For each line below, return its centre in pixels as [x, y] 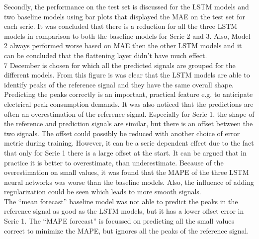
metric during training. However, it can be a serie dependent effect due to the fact [129, 143]
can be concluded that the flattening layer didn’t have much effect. [106, 55]
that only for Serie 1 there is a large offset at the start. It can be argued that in [125, 152]
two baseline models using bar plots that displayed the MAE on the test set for [125, 16]
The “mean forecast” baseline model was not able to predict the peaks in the [121, 201]
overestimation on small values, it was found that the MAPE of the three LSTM [127, 172]
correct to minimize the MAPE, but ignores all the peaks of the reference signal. [127, 230]
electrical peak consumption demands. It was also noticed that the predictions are [129, 104]
